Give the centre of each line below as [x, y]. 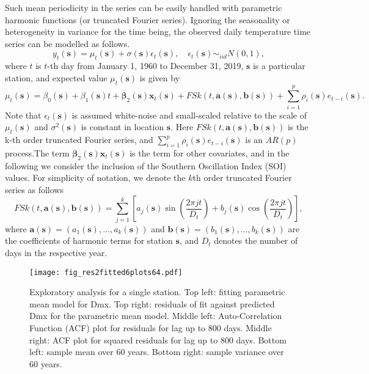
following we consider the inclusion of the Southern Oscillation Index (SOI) [146, 165]
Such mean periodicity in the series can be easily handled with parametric [144, 7]
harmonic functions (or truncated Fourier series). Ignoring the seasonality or [148, 19]
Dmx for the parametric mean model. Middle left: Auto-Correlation [156, 316]
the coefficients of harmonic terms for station [89, 240]
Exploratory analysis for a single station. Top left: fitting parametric [157, 292]
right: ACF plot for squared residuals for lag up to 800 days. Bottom [158, 339]
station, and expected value [56, 77]
